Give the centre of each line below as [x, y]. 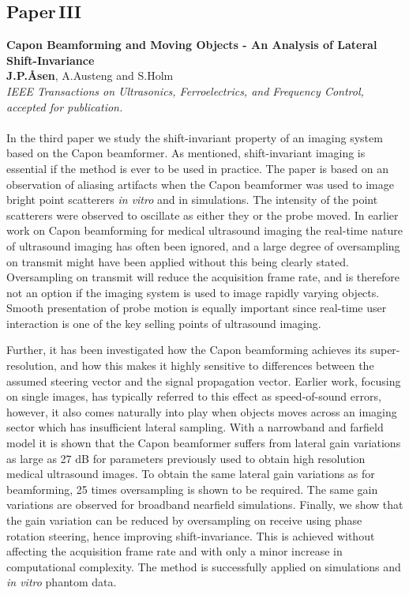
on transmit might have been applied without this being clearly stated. [178, 261]
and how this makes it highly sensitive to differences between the [217, 365]
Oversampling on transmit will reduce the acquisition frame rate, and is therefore [203, 277]
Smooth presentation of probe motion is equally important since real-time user [197, 308]
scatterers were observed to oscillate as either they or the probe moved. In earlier [203, 215]
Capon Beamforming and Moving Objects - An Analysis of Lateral [192, 45]
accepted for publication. [65, 106]
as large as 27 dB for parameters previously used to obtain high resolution [186, 458]
